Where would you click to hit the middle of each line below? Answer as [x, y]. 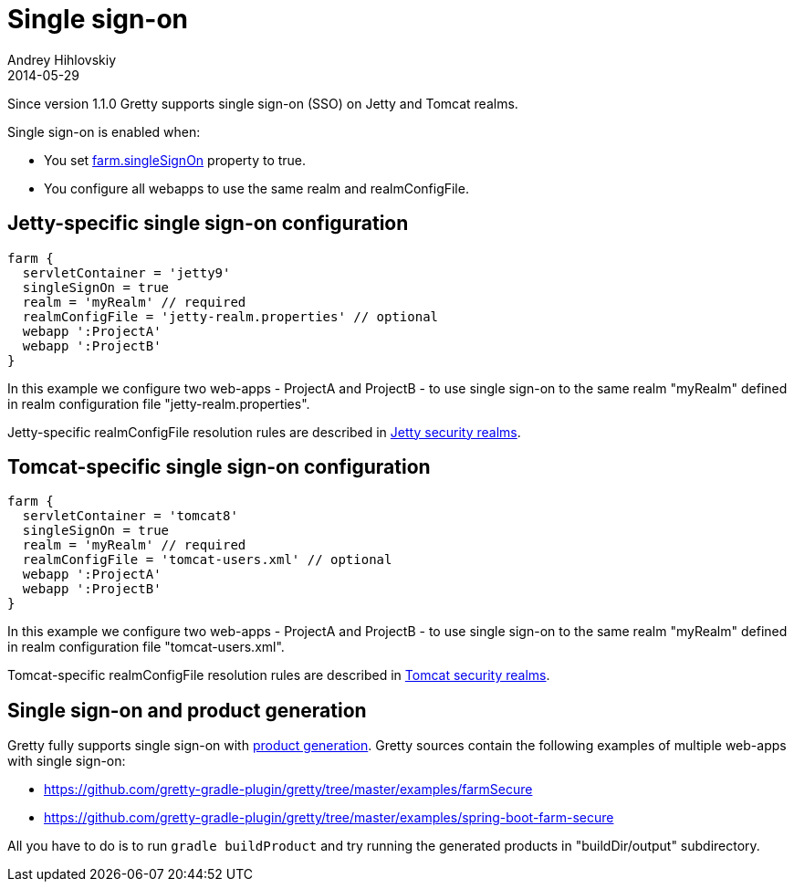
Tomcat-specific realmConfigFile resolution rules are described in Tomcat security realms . [279, 675]
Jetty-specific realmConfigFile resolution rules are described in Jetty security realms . [264, 432]
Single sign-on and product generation [187, 710]
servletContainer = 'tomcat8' [130, 516]
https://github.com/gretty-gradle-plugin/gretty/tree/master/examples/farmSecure [288, 790]
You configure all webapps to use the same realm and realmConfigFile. [256, 188]
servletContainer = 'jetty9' [126, 272]
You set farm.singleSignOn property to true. [175, 160]
